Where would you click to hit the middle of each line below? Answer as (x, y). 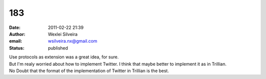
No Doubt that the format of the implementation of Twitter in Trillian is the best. (89, 71)
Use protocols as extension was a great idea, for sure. (64, 57)
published (58, 48)
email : (16, 41)
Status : (17, 48)
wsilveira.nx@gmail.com (73, 41)
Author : (17, 34)
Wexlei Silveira (63, 34)
